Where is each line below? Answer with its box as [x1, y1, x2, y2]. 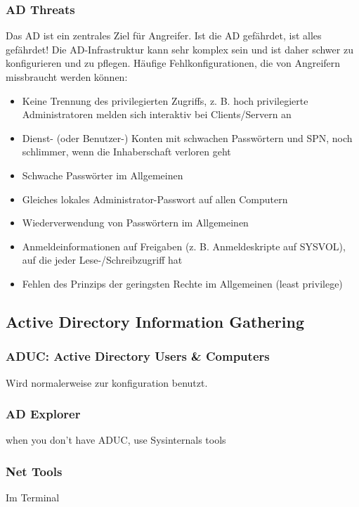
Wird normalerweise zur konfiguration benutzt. [6, 375, 208, 390]
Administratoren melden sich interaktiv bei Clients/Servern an [22, 107, 292, 122]
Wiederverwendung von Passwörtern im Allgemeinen [22, 215, 249, 230]
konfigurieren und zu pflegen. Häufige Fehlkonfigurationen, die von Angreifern [6, 56, 341, 70]
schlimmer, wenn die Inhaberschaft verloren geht [22, 144, 231, 159]
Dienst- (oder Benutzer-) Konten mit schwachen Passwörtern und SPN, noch [22, 130, 353, 145]
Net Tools [6, 462, 63, 480]
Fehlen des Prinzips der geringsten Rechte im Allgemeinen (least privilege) [22, 276, 343, 290]
